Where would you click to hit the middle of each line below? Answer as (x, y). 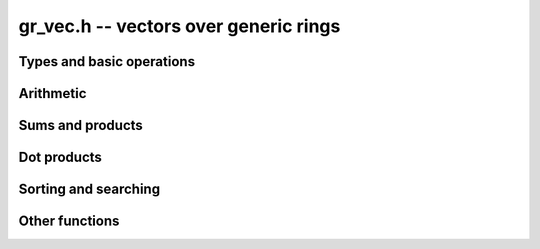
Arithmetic (52, 93)
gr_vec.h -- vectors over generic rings (179, 26)
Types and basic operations (106, 61)
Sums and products (81, 125)
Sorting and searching (89, 189)
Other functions (69, 221)
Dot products (60, 157)
